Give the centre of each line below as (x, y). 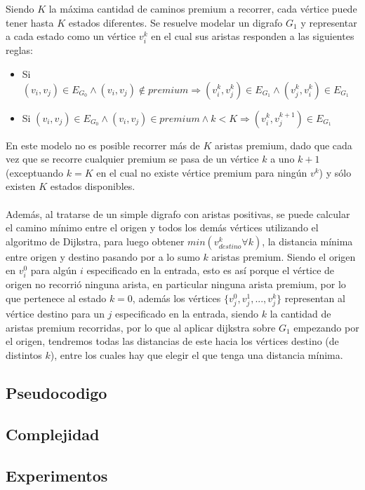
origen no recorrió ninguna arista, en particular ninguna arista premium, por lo (176, 284)
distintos (24, 354)
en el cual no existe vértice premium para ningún (202, 172)
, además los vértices (177, 298)
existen (21, 186)
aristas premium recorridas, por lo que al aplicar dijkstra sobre (141, 327)
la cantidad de (300, 314)
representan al (315, 298)
